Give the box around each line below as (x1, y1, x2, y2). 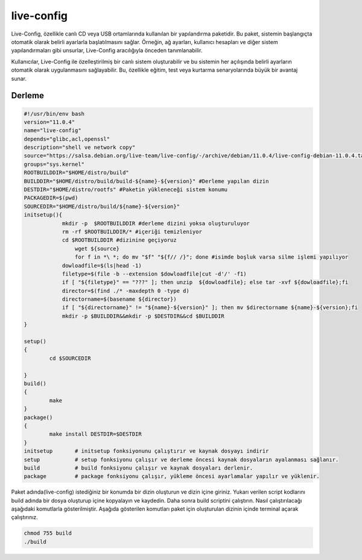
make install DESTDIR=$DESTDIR (49, 431, 142, 438)
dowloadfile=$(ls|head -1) (62, 262, 142, 269)
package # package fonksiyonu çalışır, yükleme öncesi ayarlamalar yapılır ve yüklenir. (24, 473, 320, 480)
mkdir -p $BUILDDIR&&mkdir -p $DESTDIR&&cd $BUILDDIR (62, 312, 224, 319)
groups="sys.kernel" (24, 160, 84, 168)
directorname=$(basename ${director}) (62, 296, 177, 303)
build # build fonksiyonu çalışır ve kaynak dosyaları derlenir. (24, 464, 253, 471)
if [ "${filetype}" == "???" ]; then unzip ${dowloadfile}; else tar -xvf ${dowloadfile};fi (62, 279, 349, 286)
